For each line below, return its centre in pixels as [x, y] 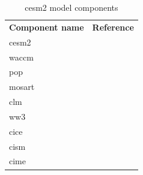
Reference [113, 27]
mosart [22, 87]
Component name [47, 27]
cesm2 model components [71, 7]
